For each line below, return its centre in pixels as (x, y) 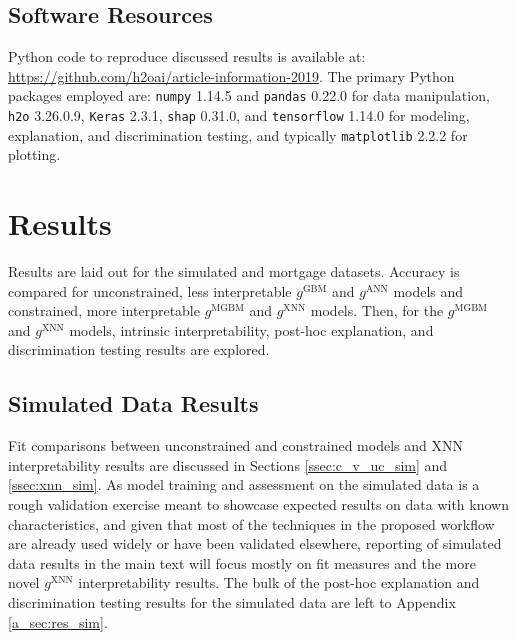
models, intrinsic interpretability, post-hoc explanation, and (251, 329)
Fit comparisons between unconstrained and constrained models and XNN (235, 445)
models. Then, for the (377, 310)
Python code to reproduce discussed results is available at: (187, 56)
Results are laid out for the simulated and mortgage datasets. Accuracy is (234, 271)
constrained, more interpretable (104, 310)
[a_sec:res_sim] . (58, 621)
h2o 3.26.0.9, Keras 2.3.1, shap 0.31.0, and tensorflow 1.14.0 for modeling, (239, 115)
